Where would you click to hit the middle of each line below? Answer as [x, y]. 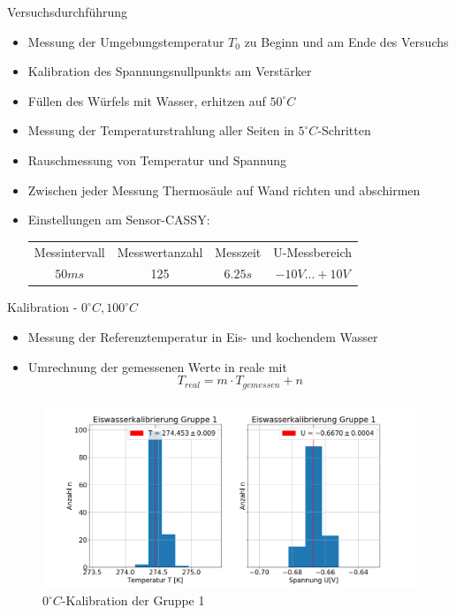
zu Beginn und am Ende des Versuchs [346, 41]
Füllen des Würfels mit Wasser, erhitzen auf [147, 100]
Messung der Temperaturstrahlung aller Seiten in [161, 130]
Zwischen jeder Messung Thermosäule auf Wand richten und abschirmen [224, 190]
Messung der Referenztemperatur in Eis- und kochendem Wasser [203, 337]
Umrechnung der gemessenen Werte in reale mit [157, 366]
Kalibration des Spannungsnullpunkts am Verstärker [170, 71]
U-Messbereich [313, 251]
